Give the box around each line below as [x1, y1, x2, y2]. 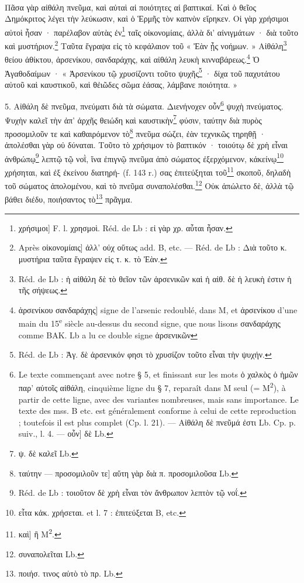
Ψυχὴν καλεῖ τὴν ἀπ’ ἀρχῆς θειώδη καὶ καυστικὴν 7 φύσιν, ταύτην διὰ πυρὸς [5, 112, 262, 126]
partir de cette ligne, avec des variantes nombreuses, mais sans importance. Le [18, 393, 299, 405]
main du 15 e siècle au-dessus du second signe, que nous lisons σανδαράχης [18, 315, 281, 329]
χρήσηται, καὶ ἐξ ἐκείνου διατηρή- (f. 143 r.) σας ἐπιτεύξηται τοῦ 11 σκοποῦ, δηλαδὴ [5, 164, 291, 178]
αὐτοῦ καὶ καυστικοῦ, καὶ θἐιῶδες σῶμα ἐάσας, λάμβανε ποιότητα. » [5, 78, 237, 90]
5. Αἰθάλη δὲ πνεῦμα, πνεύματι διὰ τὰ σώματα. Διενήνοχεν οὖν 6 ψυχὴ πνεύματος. [5, 98, 284, 112]
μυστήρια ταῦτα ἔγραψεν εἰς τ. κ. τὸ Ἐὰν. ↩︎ [18, 252, 167, 265]
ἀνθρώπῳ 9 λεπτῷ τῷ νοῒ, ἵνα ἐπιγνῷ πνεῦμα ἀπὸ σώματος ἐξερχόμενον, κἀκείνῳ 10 [5, 150, 284, 164]
